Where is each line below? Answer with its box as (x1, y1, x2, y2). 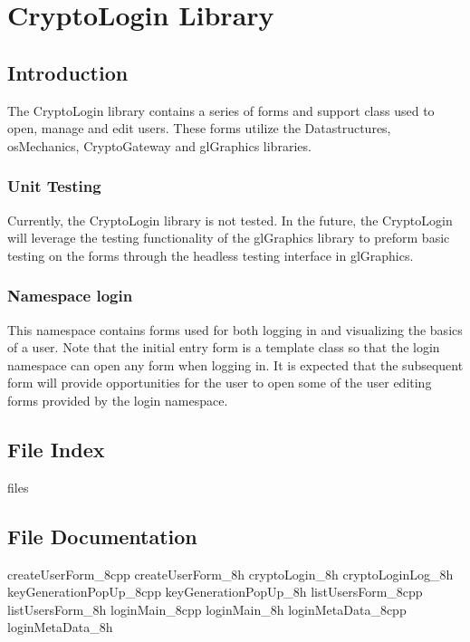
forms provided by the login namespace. (7, 390, 228, 409)
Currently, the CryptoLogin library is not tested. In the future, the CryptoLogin (7, 210, 453, 229)
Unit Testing (7, 175, 101, 197)
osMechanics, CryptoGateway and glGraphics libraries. (7, 136, 312, 155)
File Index (7, 435, 105, 463)
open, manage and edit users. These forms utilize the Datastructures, (7, 119, 391, 138)
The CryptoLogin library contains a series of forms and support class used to (7, 101, 435, 120)
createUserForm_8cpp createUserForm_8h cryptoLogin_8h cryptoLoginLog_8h (7, 564, 454, 583)
